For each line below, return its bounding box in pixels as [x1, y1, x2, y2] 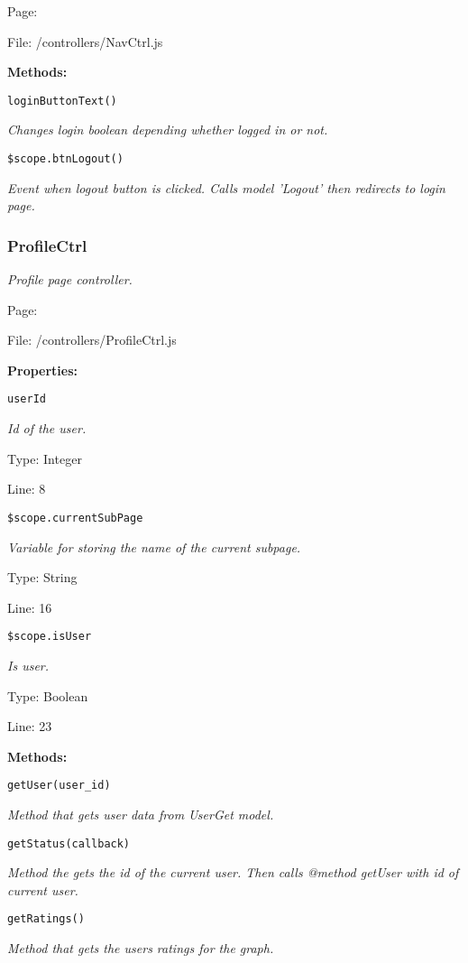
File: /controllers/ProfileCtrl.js [7, 330, 177, 349]
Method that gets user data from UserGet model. [7, 805, 274, 824]
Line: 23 [7, 717, 52, 736]
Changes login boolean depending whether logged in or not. [7, 120, 328, 139]
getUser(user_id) [7, 779, 111, 792]
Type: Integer [7, 449, 82, 468]
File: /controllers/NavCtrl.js [7, 32, 163, 51]
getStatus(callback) [7, 837, 131, 850]
